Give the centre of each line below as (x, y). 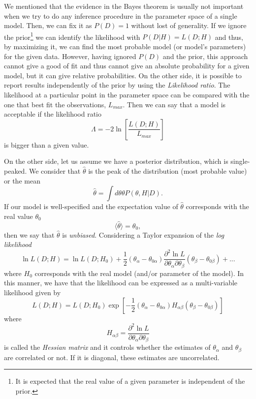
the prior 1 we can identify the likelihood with (72, 36)
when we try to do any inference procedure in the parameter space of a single (121, 15)
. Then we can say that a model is (174, 104)
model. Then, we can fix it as (48, 25)
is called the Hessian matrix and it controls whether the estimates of (107, 347)
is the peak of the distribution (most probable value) (168, 170)
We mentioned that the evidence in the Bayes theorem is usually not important (124, 6)
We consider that (55, 170)
